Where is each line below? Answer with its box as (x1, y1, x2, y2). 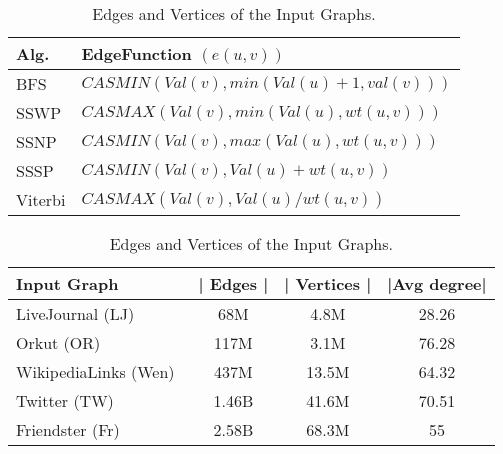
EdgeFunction (81, 42, 192, 65)
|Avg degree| (387, 272, 487, 295)
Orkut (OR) (16, 331, 101, 354)
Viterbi (16, 188, 66, 211)
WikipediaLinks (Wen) (16, 360, 175, 383)
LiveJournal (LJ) (16, 302, 135, 325)
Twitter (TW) (16, 389, 114, 412)
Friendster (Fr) (16, 418, 120, 441)
